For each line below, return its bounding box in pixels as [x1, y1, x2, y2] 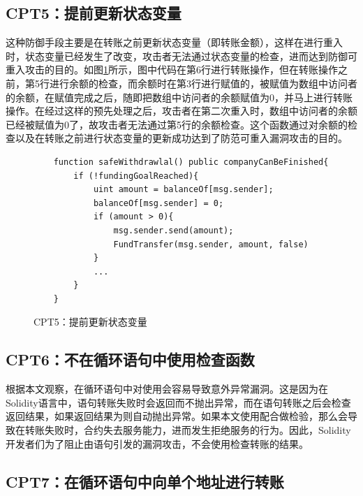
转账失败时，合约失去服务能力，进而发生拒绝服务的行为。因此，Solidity [24, 423, 351, 437]
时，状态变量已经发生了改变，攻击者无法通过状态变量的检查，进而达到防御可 [6, 48, 357, 63]
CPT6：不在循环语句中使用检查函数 [6, 349, 255, 370]
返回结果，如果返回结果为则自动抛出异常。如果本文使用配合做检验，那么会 [6, 409, 348, 423]
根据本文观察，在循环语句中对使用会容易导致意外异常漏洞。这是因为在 [6, 381, 328, 396]
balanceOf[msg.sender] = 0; [93, 198, 224, 208]
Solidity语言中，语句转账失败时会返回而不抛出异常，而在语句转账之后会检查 [6, 395, 351, 409]
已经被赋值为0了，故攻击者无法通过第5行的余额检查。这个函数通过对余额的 [6, 117, 348, 131]
